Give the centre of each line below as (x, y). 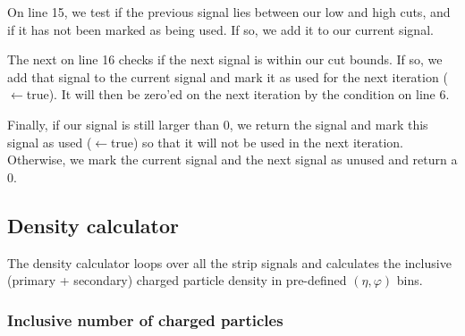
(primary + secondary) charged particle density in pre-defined (177, 280)
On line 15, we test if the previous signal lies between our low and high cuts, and (229, 12)
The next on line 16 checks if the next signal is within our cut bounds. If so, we (225, 59)
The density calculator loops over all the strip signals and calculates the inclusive (229, 262)
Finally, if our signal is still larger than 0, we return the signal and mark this (218, 124)
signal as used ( (50, 142)
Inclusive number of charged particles (145, 319)
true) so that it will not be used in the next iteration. (257, 142)
